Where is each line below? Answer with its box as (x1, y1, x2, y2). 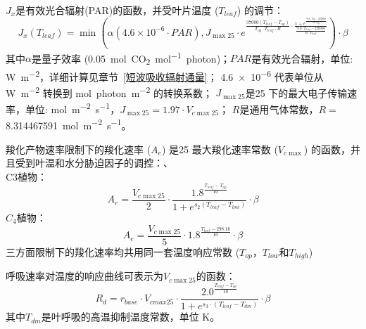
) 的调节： (236, 3, 284, 17)
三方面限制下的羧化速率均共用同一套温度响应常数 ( (6, 244, 240, 259)
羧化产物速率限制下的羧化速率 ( (6, 141, 151, 156)
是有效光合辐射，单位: (251, 51, 353, 65)
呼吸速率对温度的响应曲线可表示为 (6, 269, 163, 283)
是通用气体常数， (239, 101, 319, 116)
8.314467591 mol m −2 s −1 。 (6, 116, 132, 132)
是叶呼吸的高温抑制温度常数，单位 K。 (41, 309, 220, 324)
